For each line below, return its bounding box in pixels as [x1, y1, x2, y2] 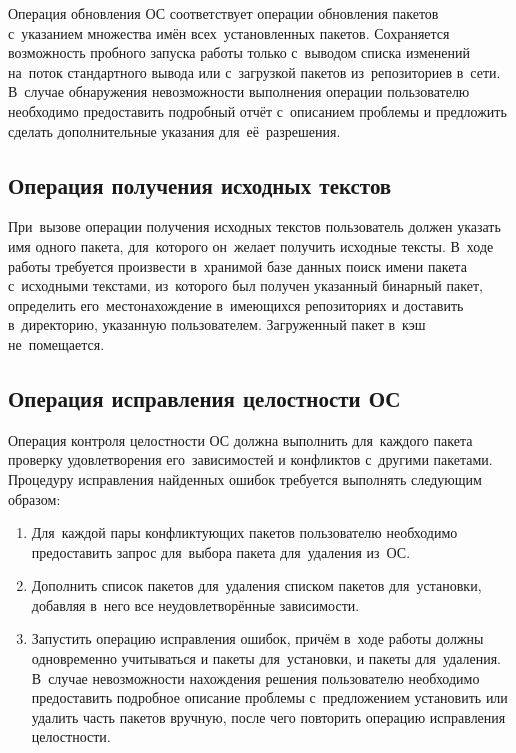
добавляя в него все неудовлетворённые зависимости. [31, 594, 360, 615]
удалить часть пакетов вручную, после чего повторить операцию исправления [31, 706, 506, 727]
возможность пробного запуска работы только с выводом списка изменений [8, 42, 471, 63]
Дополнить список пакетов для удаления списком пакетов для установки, [31, 575, 482, 596]
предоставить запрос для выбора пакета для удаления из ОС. [31, 541, 411, 562]
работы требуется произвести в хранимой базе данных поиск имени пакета [8, 255, 467, 276]
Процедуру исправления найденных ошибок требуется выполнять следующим [8, 468, 482, 489]
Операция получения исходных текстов [8, 169, 392, 200]
